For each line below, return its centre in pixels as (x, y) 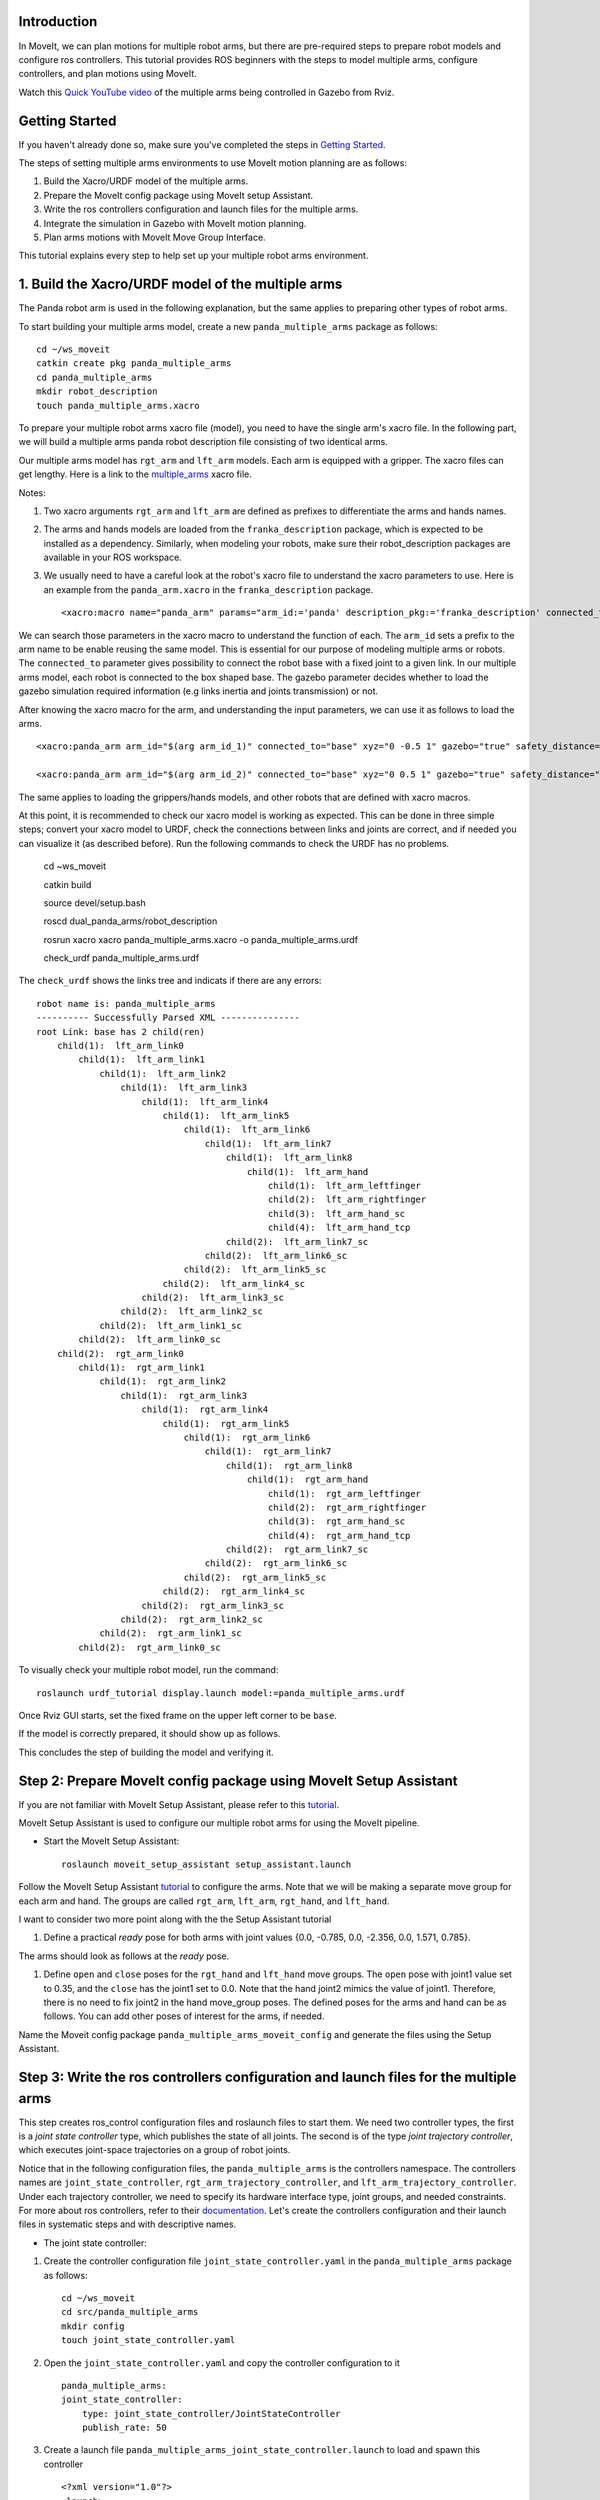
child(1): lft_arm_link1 (141, 1059)
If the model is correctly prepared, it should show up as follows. (149, 1734)
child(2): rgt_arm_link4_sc (233, 1591)
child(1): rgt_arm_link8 (289, 1465)
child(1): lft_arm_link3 (184, 1088)
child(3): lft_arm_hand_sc (336, 1213)
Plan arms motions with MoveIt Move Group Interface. (154, 237)
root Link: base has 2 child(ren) (120, 1031)
